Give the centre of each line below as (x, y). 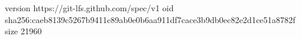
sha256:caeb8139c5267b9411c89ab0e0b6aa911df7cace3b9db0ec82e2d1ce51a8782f (150, 19)
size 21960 (23, 31)
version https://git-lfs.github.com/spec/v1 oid (89, 8)
